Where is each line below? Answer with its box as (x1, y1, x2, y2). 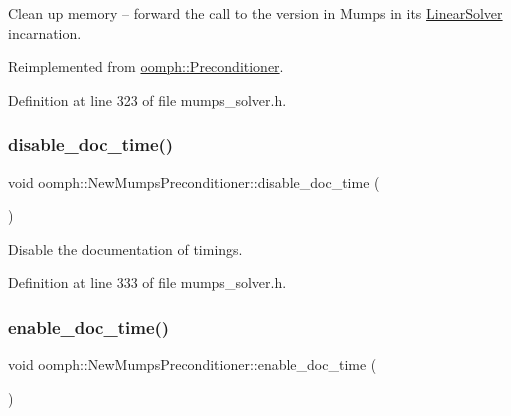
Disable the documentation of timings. (8, 238, 243, 259)
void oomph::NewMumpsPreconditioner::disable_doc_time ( (8, 171, 380, 192)
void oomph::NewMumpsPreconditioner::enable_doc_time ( (8, 354, 377, 375)
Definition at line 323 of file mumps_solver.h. (8, 89, 287, 110)
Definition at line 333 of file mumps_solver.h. (8, 272, 287, 293)
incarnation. (8, 22, 82, 43)
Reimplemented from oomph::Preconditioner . (8, 56, 284, 77)
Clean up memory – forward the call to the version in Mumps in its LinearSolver (8, 3, 503, 23)
